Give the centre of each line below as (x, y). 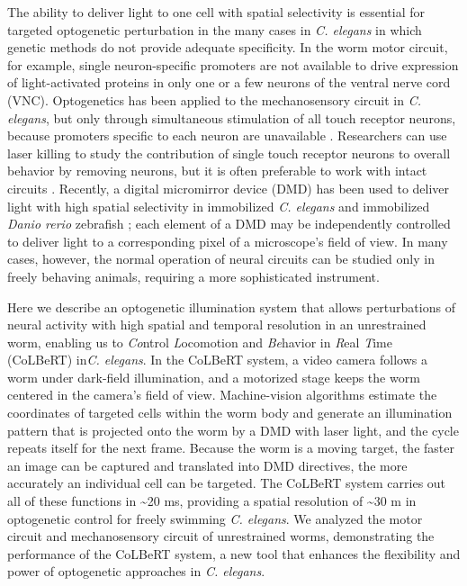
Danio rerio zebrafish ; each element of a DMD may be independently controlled (229, 224)
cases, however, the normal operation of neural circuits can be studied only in (221, 259)
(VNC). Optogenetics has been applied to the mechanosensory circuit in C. (214, 99)
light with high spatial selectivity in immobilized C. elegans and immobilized (219, 206)
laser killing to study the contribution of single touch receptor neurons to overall (229, 153)
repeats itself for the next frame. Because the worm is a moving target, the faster (231, 448)
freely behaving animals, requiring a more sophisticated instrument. (193, 276)
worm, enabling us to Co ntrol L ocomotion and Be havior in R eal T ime (200, 342)
